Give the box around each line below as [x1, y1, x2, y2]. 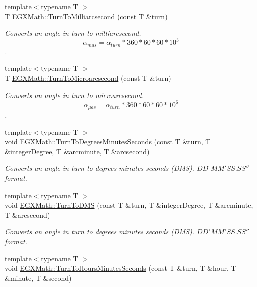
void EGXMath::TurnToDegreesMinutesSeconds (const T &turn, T [5, 136, 211, 147]
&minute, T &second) [5, 272, 72, 283]
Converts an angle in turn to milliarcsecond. [5, 28, 141, 38]
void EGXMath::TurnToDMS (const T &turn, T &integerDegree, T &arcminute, [5, 200, 253, 210]
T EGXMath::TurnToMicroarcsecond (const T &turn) [5, 72, 171, 83]
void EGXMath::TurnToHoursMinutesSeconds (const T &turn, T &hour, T [5, 263, 236, 273]
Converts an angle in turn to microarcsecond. [5, 89, 144, 100]
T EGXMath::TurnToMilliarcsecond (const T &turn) [5, 11, 168, 21]
